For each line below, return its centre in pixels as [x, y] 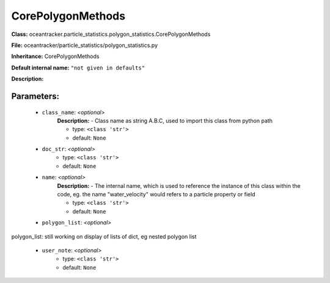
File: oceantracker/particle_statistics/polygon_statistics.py [85, 45]
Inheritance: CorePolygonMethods [55, 56]
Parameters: [35, 96]
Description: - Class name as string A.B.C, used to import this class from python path [165, 120]
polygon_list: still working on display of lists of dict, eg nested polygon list [104, 236]
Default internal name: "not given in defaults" [78, 68]
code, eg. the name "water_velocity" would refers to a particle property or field [156, 195]
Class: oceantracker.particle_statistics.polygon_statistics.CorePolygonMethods [111, 34]
